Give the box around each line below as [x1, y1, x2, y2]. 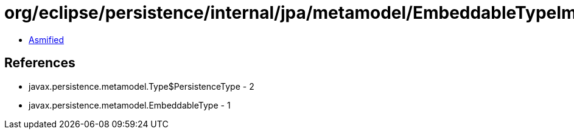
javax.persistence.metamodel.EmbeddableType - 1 [29, 99, 231, 110]
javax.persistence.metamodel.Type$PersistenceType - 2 [29, 81, 254, 92]
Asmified [29, 34, 65, 45]
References [4, 55, 75, 71]
